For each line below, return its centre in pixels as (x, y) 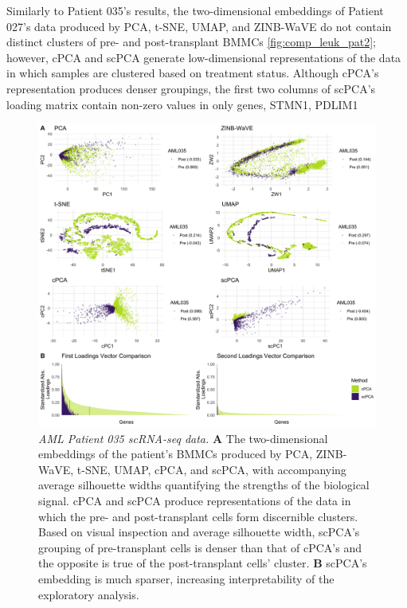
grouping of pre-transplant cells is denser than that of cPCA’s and (200, 547)
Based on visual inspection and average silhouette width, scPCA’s (199, 532)
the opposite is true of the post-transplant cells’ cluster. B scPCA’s (203, 563)
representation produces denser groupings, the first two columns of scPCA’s (191, 88)
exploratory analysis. (89, 594)
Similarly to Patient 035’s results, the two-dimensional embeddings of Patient (195, 10)
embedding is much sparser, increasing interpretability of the (186, 579)
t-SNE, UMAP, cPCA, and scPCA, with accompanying (211, 469)
